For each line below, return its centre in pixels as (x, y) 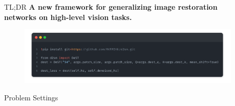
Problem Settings (31, 97)
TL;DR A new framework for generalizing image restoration (111, 7)
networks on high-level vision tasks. (68, 17)
